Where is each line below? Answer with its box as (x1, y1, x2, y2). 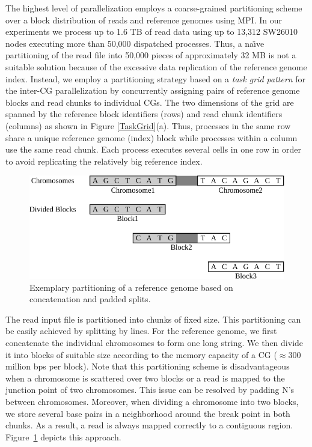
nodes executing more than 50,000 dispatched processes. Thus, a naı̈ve (5, 37, 265, 49)
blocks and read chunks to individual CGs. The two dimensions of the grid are (5, 96, 294, 108)
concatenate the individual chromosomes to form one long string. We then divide (5, 336, 304, 349)
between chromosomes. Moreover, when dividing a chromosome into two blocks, (5, 395, 299, 407)
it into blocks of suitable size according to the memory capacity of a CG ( (5, 348, 277, 360)
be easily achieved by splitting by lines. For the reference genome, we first (5, 324, 277, 337)
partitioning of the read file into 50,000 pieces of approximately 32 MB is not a (5, 49, 296, 61)
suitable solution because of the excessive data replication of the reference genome (5, 60, 307, 73)
